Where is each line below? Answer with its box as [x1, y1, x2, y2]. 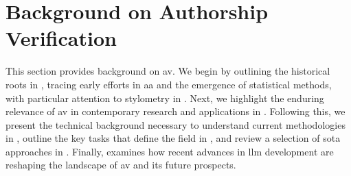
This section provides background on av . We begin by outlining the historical [5, 64, 330, 78]
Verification [5, 24, 117, 52]
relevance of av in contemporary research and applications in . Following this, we [5, 104, 346, 118]
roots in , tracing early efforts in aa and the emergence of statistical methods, [5, 77, 332, 91]
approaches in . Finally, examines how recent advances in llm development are [5, 144, 334, 158]
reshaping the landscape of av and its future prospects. [5, 158, 236, 172]
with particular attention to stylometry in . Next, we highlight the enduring [5, 90, 324, 105]
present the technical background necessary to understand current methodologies [5, 117, 346, 131]
